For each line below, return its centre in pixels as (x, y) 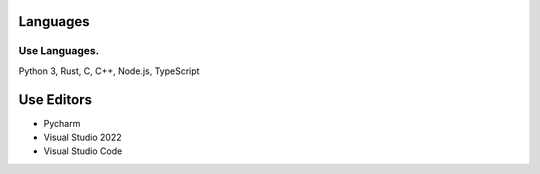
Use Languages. (59, 51)
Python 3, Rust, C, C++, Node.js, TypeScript (109, 71)
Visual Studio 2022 (82, 137)
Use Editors (55, 99)
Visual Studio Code (83, 151)
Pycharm (62, 123)
